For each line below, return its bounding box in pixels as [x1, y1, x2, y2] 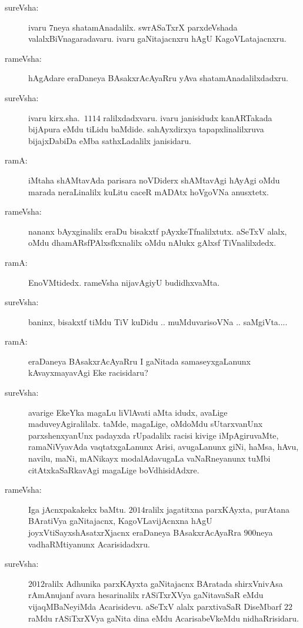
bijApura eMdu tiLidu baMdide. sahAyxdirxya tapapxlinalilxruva [28, 123, 264, 135]
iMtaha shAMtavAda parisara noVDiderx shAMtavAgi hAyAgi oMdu [28, 173, 280, 186]
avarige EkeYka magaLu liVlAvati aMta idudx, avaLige [28, 406, 228, 418]
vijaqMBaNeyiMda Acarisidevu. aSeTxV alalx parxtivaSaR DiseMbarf [28, 600, 282, 612]
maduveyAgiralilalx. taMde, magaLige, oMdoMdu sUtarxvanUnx [28, 417, 263, 430]
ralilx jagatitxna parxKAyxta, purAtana [145, 503, 289, 515]
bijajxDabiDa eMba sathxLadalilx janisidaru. [28, 134, 191, 146]
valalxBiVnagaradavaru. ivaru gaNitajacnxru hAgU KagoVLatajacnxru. [28, 32, 287, 45]
